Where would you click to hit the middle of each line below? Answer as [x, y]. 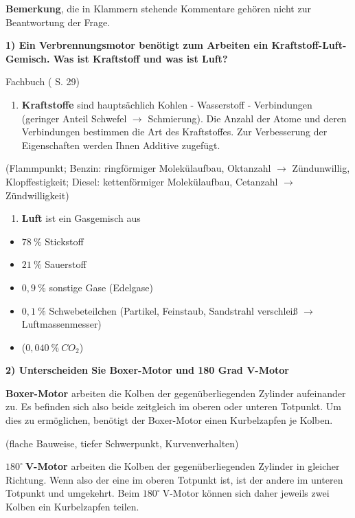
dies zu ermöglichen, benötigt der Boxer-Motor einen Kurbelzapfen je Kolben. [169, 420]
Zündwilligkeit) [37, 195]
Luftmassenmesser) [61, 324]
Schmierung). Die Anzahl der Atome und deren [247, 118]
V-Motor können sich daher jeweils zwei [246, 493]
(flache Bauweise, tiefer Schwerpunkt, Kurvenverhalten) [122, 443]
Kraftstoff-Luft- [309, 45]
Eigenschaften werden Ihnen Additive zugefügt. [121, 145]
